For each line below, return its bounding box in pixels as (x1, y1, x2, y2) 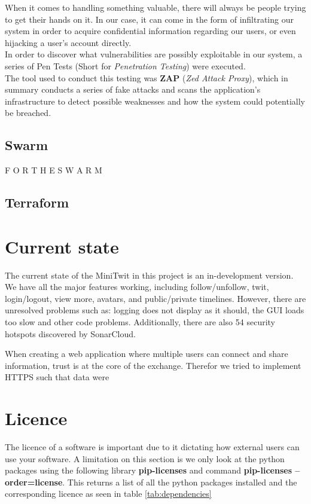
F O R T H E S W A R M (5, 164, 102, 176)
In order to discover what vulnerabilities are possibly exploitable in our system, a (5, 48, 303, 60)
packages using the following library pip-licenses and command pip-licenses (5, 464, 292, 476)
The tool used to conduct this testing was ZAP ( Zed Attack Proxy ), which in (5, 71, 288, 84)
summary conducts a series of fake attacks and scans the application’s (5, 83, 261, 96)
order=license (5, 475, 63, 488)
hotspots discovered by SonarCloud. (5, 327, 136, 340)
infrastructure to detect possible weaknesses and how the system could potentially (5, 94, 305, 107)
